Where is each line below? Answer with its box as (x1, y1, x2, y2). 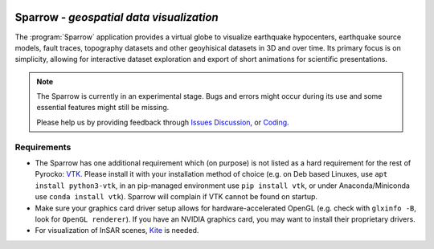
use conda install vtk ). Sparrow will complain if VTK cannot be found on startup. (35, 192, 317, 202)
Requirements (14, 141, 72, 153)
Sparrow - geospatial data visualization (14, 10, 219, 24)
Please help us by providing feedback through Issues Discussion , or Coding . (36, 117, 289, 127)
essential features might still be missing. (36, 103, 170, 112)
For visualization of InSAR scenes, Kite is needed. (35, 226, 199, 235)
